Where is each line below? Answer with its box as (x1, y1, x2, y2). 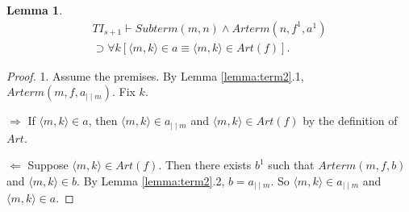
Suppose (27, 156, 69, 173)
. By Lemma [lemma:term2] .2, (77, 172, 225, 189)
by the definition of (303, 112, 398, 129)
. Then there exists (158, 156, 252, 173)
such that (268, 156, 315, 173)
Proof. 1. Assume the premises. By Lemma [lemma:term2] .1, (6, 67, 304, 84)
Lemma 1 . (6, 2, 63, 18)
